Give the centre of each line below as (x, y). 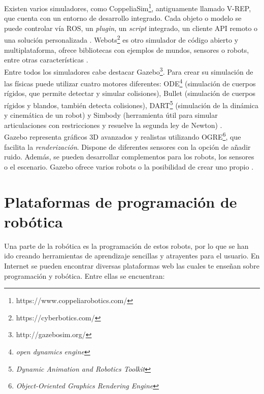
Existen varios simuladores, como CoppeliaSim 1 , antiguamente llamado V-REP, (128, 7)
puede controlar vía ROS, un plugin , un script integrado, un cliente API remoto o (131, 28)
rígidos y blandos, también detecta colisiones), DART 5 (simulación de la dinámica (131, 104)
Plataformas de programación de (121, 201)
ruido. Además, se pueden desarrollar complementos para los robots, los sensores (129, 157)
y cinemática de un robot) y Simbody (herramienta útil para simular (111, 115)
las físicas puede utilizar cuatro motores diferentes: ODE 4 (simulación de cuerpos (130, 83)
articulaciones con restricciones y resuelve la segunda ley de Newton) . (113, 125)
